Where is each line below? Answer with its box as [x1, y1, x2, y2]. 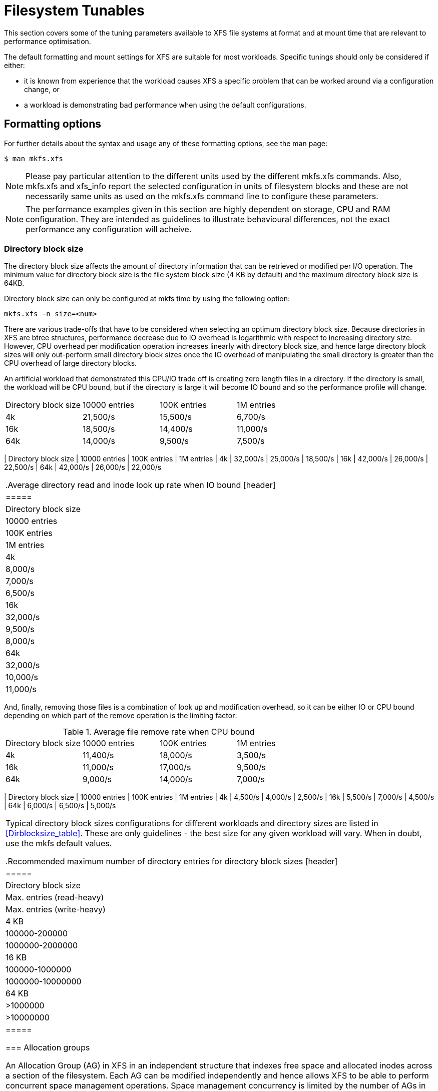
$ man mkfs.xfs [4, 154, 64, 163]
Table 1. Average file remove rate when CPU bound [63, 727, 255, 737]
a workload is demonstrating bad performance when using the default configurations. [24, 100, 306, 109]
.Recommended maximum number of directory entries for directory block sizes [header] [6, 856, 338, 867]
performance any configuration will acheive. [26, 224, 192, 234]
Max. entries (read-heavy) [6, 892, 104, 903]
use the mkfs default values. [6, 838, 112, 849]
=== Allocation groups [6, 1042, 90, 1053]
